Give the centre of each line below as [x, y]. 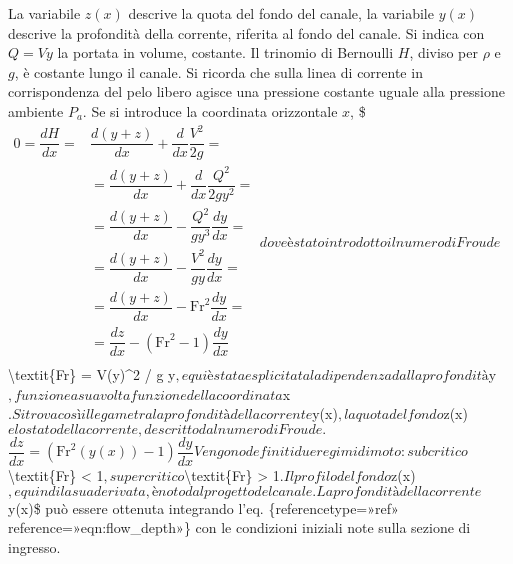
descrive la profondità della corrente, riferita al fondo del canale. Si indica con [246, 32]
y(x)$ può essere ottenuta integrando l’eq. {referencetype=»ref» [203, 507]
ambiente [36, 110]
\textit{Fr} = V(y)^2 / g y [92, 374]
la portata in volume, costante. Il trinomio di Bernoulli [225, 52]
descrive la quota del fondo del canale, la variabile [281, 13]
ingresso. [34, 546]
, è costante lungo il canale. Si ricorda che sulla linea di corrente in [218, 71]
